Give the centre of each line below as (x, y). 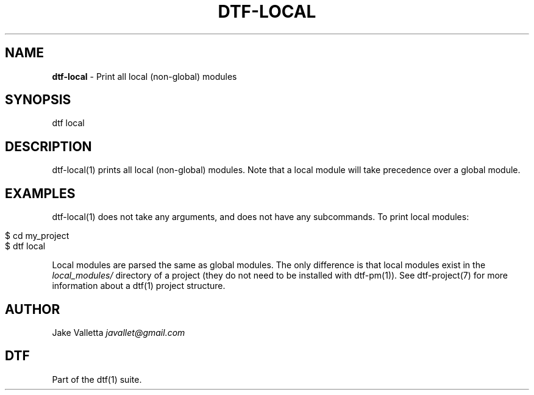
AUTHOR (33, 309)
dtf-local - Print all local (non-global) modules (144, 76)
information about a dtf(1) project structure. (139, 286)
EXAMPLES (40, 193)
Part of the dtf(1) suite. (97, 379)
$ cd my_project (37, 236)
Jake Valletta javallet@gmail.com (119, 332)
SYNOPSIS (38, 100)
